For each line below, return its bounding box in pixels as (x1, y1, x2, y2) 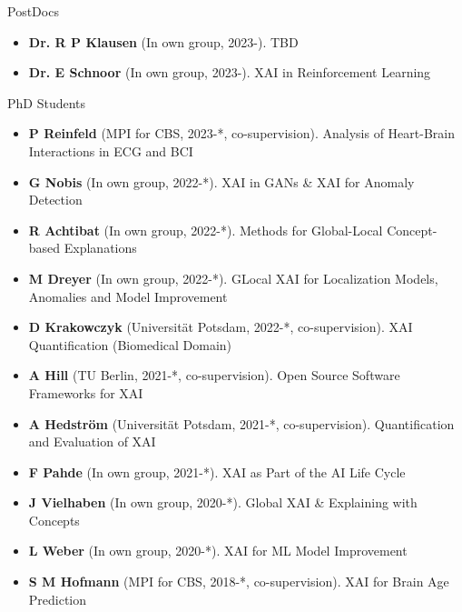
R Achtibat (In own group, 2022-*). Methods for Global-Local (28, 220, 383, 239)
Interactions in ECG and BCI (28, 141, 193, 160)
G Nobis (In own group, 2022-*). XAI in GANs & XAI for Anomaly (28, 172, 415, 191)
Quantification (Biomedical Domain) (28, 335, 232, 354)
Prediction (28, 589, 87, 608)
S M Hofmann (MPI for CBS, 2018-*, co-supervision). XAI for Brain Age (28, 572, 449, 591)
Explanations (64, 238, 137, 257)
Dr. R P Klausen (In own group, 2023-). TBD (28, 32, 299, 51)
